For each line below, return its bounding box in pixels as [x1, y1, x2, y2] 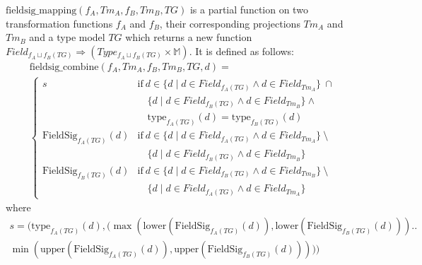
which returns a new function [125, 30, 252, 45]
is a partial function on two [189, 2, 308, 16]
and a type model [29, 30, 105, 45]
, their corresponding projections [159, 16, 300, 30]
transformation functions [6, 16, 113, 30]
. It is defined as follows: [189, 43, 295, 58]
